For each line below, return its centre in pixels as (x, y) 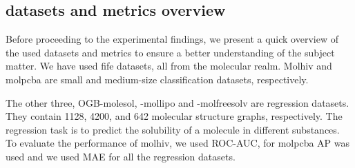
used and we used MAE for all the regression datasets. (121, 156)
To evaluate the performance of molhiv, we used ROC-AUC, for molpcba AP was (178, 143)
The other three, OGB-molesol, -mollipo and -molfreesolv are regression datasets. (177, 102)
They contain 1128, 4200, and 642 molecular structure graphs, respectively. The (174, 116)
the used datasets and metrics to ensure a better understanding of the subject (170, 52)
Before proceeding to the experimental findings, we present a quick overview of (172, 39)
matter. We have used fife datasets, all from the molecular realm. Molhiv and (169, 66)
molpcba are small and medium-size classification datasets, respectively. (157, 79)
